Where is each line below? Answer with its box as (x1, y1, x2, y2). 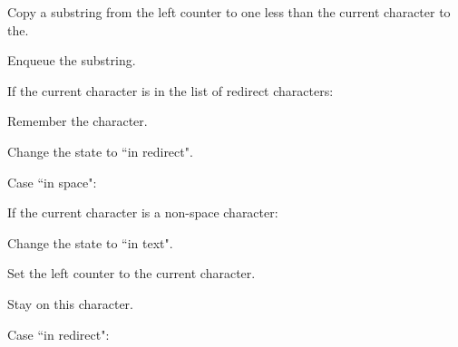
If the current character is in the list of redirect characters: (7, 81, 334, 100)
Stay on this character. (7, 294, 133, 313)
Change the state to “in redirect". (7, 141, 193, 160)
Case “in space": (7, 172, 97, 191)
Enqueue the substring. (7, 51, 136, 70)
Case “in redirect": (7, 324, 110, 343)
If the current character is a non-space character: (7, 203, 278, 222)
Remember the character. (7, 111, 148, 130)
